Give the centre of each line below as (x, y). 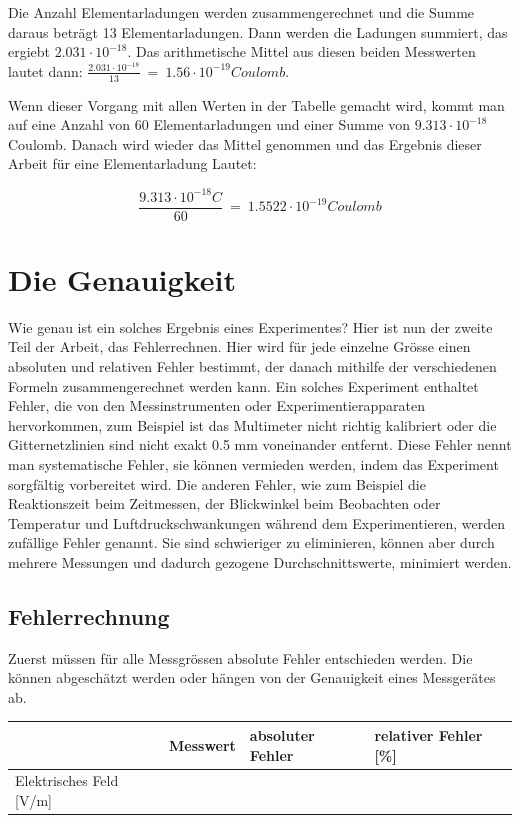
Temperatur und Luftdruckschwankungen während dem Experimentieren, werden (257, 522)
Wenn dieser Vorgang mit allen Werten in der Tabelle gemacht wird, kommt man (256, 104)
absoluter (282, 734)
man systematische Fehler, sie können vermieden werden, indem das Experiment (253, 463)
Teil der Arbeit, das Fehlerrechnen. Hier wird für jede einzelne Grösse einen (239, 346)
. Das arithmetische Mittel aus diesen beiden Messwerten (301, 51)
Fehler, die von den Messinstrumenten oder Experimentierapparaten (217, 405)
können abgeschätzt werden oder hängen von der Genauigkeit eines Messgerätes (252, 677)
